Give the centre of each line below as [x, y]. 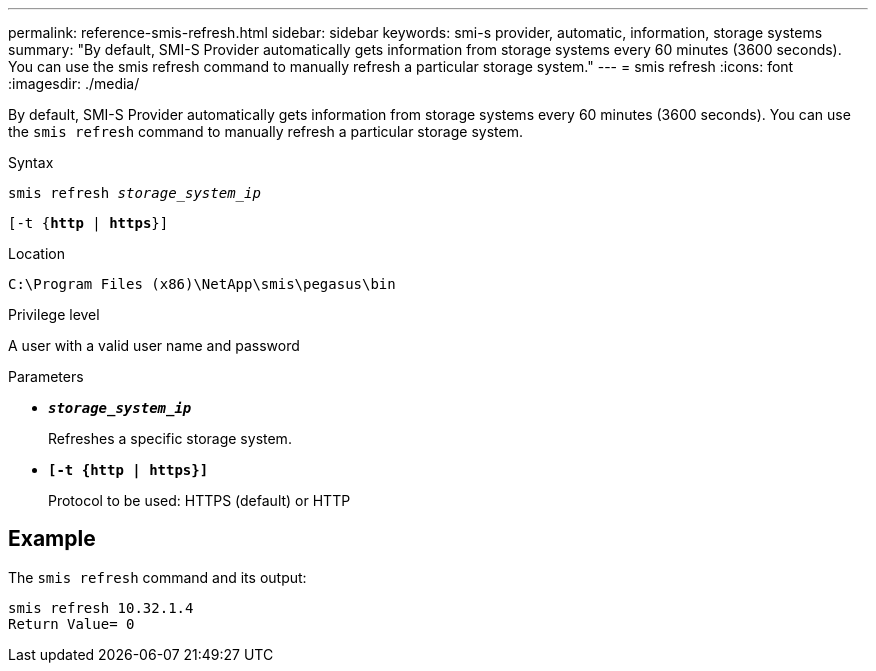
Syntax [31, 162]
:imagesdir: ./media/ [74, 83]
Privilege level [54, 314]
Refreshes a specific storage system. [170, 438]
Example [52, 539]
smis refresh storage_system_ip [134, 193]
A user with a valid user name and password [154, 345]
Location [36, 253]
